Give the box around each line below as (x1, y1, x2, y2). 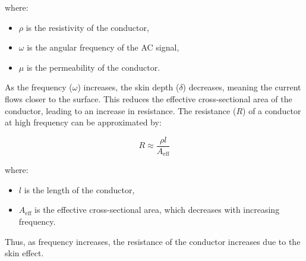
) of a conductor (242, 104, 301, 117)
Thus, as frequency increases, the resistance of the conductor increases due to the (5, 235, 301, 247)
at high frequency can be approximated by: (5, 116, 162, 128)
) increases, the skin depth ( (77, 81, 179, 93)
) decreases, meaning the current (182, 81, 301, 93)
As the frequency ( (5, 81, 72, 93)
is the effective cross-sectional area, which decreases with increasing (34, 203, 280, 216)
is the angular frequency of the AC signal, (27, 41, 179, 54)
